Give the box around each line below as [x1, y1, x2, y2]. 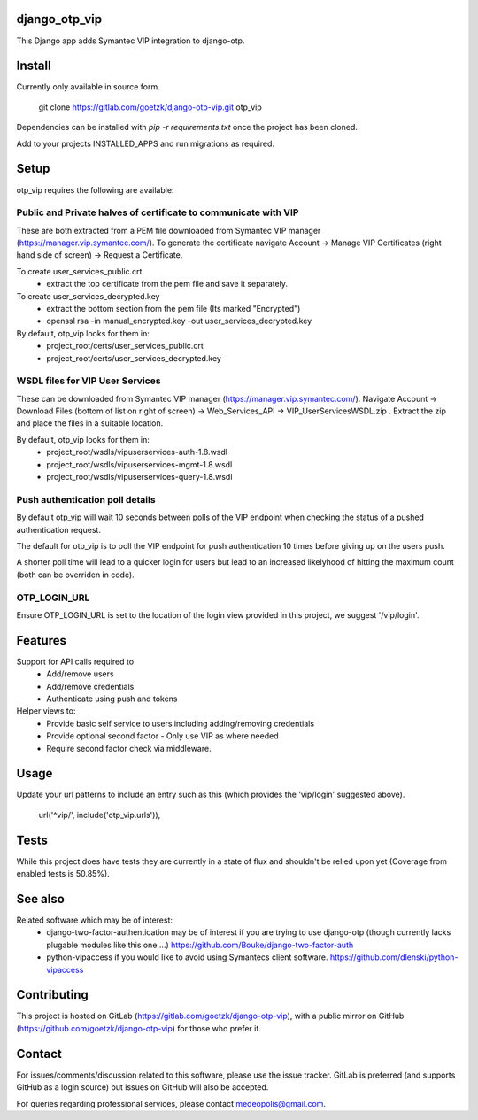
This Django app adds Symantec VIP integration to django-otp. [16, 35, 245, 46]
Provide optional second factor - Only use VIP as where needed [46, 730, 279, 741]
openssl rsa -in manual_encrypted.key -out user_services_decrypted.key [46, 315, 312, 327]
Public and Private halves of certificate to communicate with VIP [16, 206, 299, 219]
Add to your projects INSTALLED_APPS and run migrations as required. [16, 138, 274, 149]
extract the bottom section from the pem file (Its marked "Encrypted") [46, 303, 301, 313]
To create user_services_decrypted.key [16, 290, 160, 301]
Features [16, 633, 66, 648]
